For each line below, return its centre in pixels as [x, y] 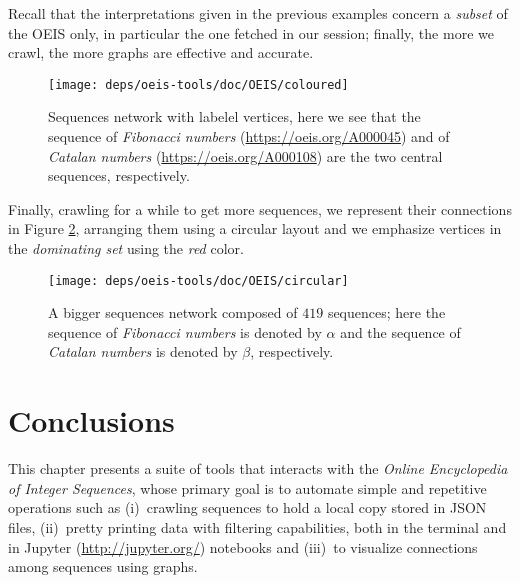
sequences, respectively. [119, 175]
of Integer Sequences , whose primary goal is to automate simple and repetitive [247, 487]
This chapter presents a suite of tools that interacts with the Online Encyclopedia [258, 468]
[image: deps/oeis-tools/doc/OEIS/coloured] [198, 84]
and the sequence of [400, 331]
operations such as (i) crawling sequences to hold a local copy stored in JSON [247, 507]
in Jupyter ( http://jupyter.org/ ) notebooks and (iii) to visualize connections [243, 546]
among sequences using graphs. [103, 566]
